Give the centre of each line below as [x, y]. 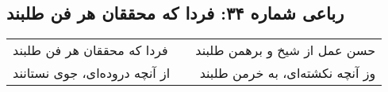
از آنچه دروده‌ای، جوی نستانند [92, 73]
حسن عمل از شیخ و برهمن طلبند [286, 50]
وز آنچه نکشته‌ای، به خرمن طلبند [288, 73]
